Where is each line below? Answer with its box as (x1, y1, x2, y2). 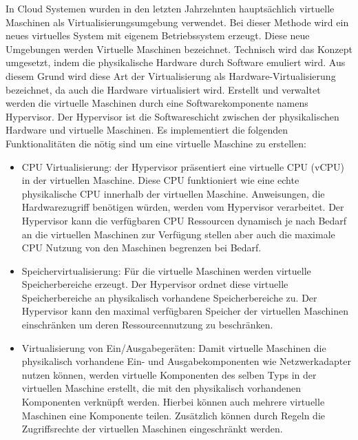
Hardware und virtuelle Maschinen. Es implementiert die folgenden (6, 123, 288, 137)
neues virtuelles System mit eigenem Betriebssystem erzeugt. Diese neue (6, 28, 310, 43)
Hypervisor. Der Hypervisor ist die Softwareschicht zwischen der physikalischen (6, 109, 339, 123)
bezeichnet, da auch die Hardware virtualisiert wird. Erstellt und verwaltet (6, 82, 321, 96)
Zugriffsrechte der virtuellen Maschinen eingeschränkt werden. (21, 421, 283, 436)
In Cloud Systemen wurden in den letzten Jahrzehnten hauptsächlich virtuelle (6, 1, 335, 15)
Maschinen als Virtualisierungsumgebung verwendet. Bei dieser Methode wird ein (6, 14, 349, 29)
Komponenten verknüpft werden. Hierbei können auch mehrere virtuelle (21, 395, 325, 409)
